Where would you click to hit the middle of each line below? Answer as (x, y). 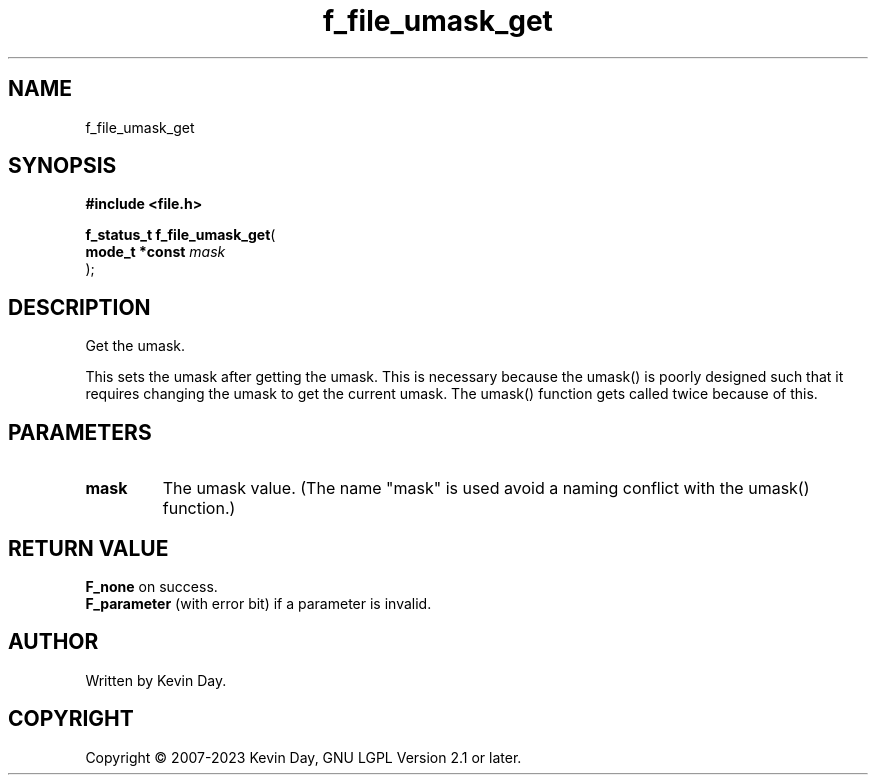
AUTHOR (53, 642)
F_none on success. (151, 586)
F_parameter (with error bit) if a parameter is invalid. (258, 603)
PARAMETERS (80, 432)
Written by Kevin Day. (156, 680)
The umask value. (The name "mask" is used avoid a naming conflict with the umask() (486, 488)
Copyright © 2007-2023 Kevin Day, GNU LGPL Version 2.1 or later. (303, 757)
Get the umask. (135, 346)
